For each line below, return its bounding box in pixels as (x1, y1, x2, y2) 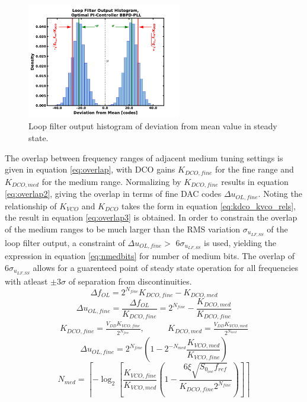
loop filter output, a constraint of (5, 236, 125, 248)
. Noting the (258, 187, 302, 200)
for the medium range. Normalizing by (41, 175, 181, 187)
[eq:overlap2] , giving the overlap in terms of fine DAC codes (5, 187, 222, 200)
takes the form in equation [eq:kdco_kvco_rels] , (121, 199, 296, 212)
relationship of (5, 199, 57, 212)
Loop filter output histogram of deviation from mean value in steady (28, 120, 277, 132)
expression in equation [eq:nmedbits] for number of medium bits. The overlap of (5, 250, 295, 262)
